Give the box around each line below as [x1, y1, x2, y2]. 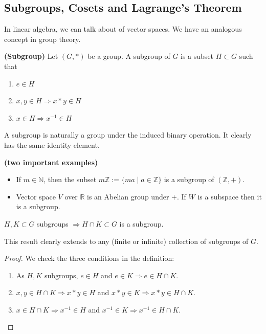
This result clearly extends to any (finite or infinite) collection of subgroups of [4, 235, 249, 246]
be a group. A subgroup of [87, 51, 170, 61]
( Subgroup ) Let [4, 51, 58, 61]
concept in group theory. [4, 33, 81, 44]
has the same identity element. [4, 139, 100, 150]
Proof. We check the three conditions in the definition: [4, 253, 174, 263]
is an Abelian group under [86, 191, 169, 202]
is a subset [181, 51, 214, 61]
